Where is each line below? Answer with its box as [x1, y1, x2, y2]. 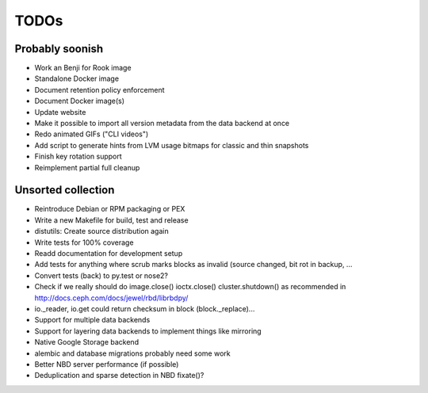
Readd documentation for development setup [34, 249, 183, 258]
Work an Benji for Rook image [34, 63, 132, 73]
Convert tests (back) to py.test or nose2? [34, 270, 169, 280]
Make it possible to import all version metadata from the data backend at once [34, 119, 290, 128]
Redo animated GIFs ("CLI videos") [34, 129, 149, 139]
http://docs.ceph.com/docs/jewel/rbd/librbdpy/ [34, 293, 189, 303]
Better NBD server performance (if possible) [34, 359, 179, 368]
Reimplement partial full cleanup [34, 162, 140, 172]
